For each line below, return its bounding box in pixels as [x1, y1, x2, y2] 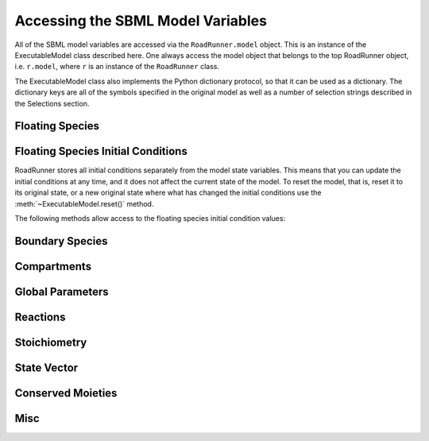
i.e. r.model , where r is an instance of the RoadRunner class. [14, 62, 220, 72]
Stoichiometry [14, 335, 87, 349]
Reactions [14, 310, 66, 323]
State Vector [14, 361, 79, 374]
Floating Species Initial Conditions [14, 145, 188, 158]
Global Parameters [14, 284, 109, 298]
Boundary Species [14, 234, 108, 248]
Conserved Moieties [14, 386, 118, 400]
